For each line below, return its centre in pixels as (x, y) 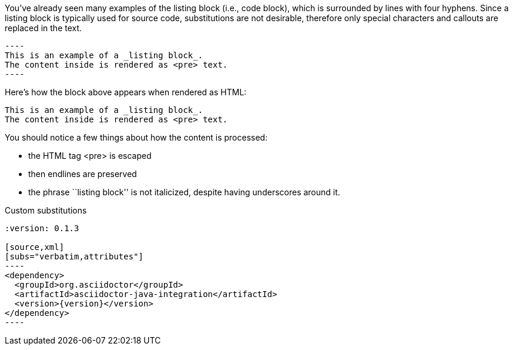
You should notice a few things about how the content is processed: (136, 137)
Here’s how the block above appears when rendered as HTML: (126, 92)
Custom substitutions (46, 210)
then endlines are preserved (83, 174)
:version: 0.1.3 (42, 228)
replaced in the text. (43, 28)
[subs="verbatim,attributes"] (74, 256)
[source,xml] (35, 247)
